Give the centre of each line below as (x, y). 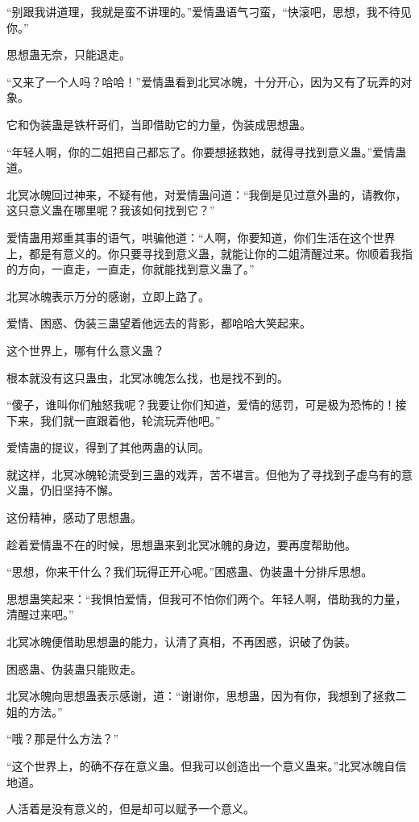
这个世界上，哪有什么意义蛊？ (85, 350)
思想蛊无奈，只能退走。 (68, 54)
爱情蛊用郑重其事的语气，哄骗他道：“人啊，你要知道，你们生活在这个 (190, 237)
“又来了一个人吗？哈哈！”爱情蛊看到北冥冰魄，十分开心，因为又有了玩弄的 (204, 81)
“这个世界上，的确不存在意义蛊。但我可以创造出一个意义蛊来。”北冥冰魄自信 (207, 766)
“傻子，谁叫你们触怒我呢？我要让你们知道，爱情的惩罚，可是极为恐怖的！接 (207, 405)
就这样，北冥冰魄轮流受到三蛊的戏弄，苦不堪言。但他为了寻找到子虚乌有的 (204, 474)
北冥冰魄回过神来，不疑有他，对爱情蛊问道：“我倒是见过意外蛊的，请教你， (207, 194)
